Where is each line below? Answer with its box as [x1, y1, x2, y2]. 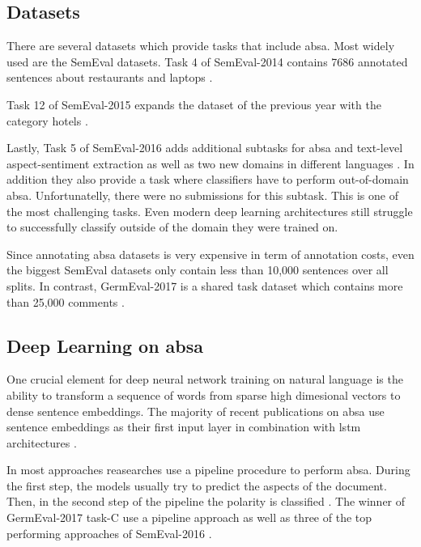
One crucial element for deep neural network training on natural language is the [6, 371, 403, 388]
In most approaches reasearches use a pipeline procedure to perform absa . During [6, 461, 410, 478]
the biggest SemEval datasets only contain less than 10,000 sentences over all [6, 261, 389, 278]
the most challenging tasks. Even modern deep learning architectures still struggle [6, 202, 413, 219]
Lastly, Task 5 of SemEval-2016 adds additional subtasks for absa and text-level [6, 139, 403, 156]
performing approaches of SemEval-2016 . [6, 524, 212, 541]
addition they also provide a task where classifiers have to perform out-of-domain [6, 171, 409, 188]
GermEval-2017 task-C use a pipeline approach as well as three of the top [6, 509, 372, 526]
